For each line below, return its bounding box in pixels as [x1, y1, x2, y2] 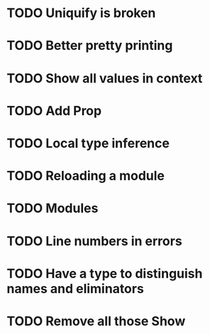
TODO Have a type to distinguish [6, 265, 203, 282]
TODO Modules [6, 201, 99, 216]
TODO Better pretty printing [6, 38, 173, 54]
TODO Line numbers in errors [6, 233, 182, 249]
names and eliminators [6, 280, 145, 297]
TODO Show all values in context [6, 70, 203, 86]
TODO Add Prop [6, 102, 102, 119]
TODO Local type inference [6, 135, 170, 151]
